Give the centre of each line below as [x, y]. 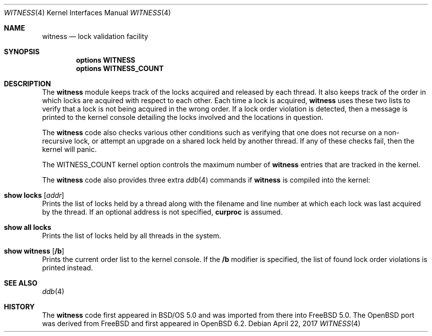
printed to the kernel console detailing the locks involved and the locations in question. [183, 117]
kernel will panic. [70, 149]
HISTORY [19, 307]
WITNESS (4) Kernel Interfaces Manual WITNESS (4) [88, 13]
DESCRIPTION [28, 84]
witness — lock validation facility [95, 36]
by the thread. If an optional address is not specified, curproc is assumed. [162, 212]
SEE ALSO [21, 283]
